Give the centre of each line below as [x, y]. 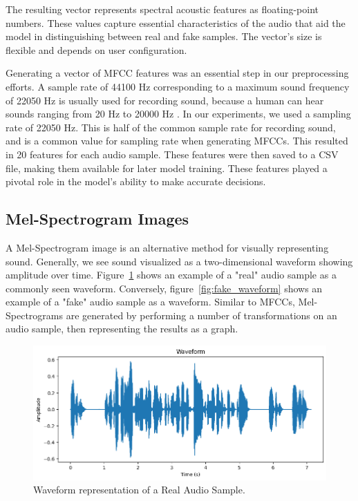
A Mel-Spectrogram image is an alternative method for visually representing [167, 247]
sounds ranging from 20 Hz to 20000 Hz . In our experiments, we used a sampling [178, 114]
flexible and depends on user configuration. [96, 49]
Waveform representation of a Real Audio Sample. [139, 490]
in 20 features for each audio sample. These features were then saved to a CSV [172, 154]
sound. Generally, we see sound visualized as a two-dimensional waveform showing [179, 261]
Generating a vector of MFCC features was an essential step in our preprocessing [177, 73]
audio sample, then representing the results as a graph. [122, 329]
